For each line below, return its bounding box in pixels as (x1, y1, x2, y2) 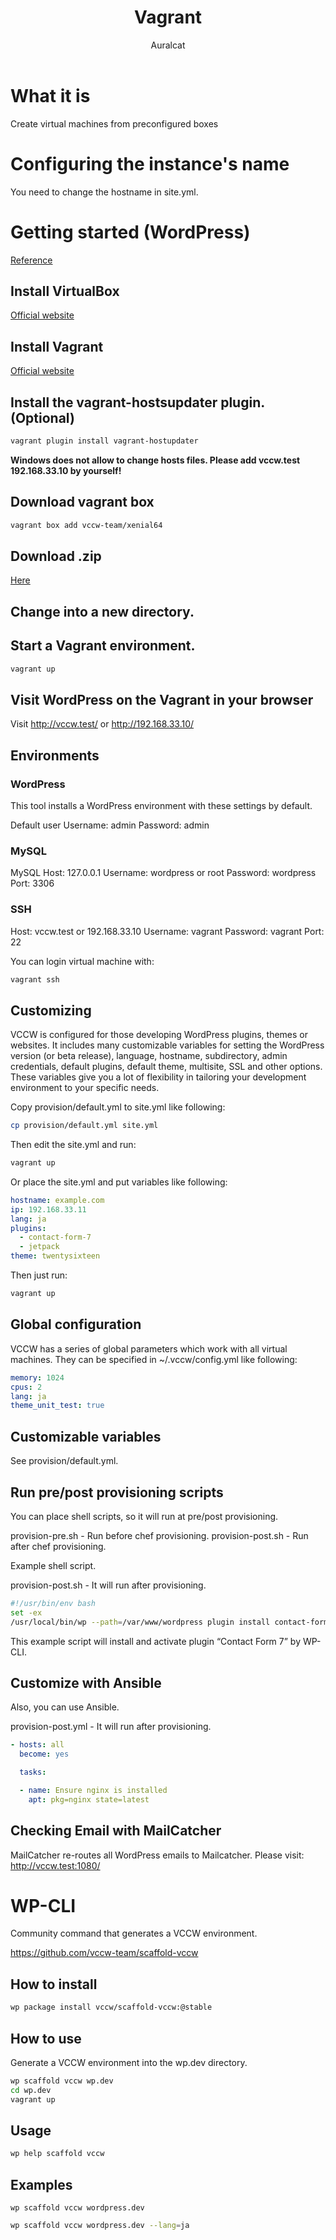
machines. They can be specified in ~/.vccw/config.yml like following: (10, 1353, 298, 1365)
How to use (10, 2030, 82, 2047)
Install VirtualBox (10, 282, 120, 300)
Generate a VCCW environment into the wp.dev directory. (10, 2056, 248, 2068)
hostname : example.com (10, 1195, 105, 1205)
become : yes (19, 1749, 70, 1760)
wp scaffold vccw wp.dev (10, 2076, 114, 2086)
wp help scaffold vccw (10, 2149, 105, 2159)
